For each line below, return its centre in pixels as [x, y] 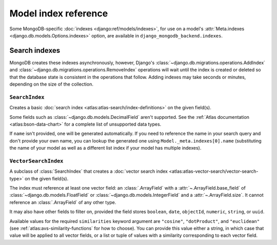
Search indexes [35, 50]
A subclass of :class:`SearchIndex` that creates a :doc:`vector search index [88, 171]
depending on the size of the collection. [51, 84]
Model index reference [59, 13]
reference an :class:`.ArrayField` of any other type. [63, 202]
